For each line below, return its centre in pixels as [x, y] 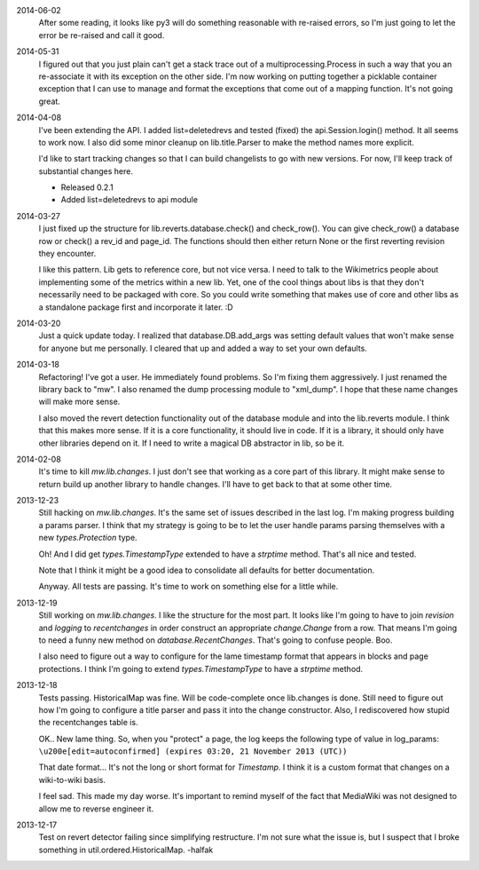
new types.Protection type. [88, 538]
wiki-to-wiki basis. [72, 779]
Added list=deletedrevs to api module [130, 200]
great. [50, 101]
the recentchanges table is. [88, 723]
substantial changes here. [86, 171]
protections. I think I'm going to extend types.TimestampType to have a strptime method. [201, 668]
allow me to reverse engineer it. [96, 809]
